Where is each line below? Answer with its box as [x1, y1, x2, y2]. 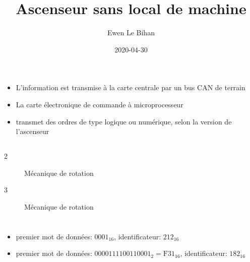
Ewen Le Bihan [107, 27, 155, 38]
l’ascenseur [16, 126, 49, 137]
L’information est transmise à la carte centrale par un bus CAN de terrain [16, 82, 245, 93]
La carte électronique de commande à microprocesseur [16, 99, 183, 109]
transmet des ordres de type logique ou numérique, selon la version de [16, 116, 232, 126]
